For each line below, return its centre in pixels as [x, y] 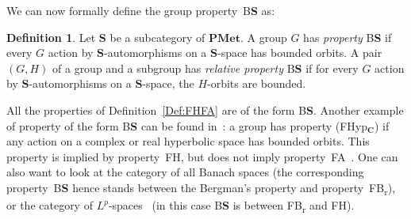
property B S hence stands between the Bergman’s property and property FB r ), [201, 188]
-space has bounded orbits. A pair [300, 53]
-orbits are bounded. [257, 83]
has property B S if [348, 37]
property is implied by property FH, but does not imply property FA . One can [202, 156]
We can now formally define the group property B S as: [141, 10]
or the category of [50, 205]
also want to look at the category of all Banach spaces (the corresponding [185, 172]
